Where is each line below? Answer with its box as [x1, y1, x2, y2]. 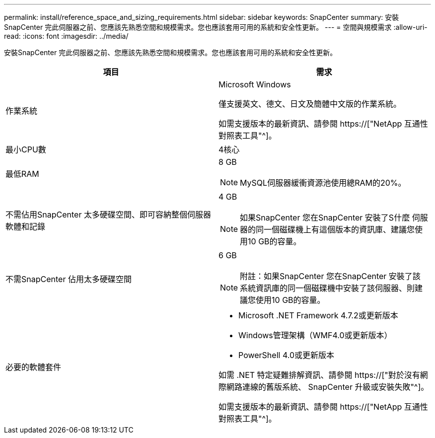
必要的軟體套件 [5, 362, 62, 372]
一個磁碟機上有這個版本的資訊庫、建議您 [264, 224, 415, 234]
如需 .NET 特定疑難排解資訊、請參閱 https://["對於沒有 [218, 370, 420, 380]
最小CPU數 [5, 145, 46, 154]
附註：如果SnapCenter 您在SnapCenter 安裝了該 [240, 271, 421, 281]
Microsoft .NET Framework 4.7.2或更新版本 [238, 310, 398, 320]
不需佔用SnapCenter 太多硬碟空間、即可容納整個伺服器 [5, 210, 211, 219]
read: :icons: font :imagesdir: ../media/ [4, 32, 129, 40]
